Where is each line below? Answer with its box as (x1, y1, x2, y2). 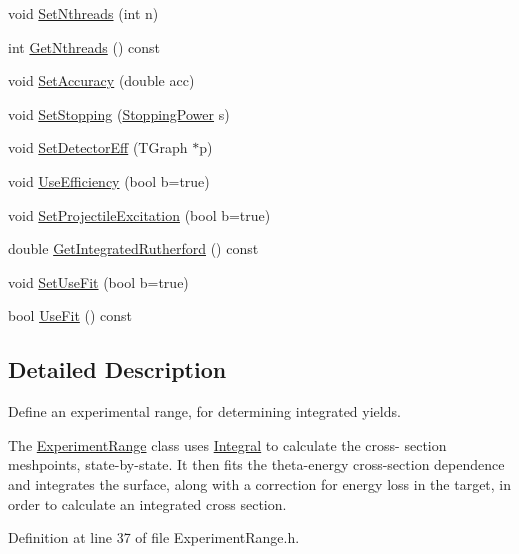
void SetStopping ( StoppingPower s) (8, 103, 230, 124)
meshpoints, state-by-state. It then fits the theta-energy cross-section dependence (8, 454, 505, 475)
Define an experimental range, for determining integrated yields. (8, 401, 401, 422)
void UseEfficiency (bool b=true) (8, 170, 210, 191)
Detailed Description (8, 354, 227, 385)
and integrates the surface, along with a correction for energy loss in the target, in (8, 473, 512, 494)
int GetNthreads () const (8, 36, 160, 57)
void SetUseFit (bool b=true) (8, 271, 189, 292)
